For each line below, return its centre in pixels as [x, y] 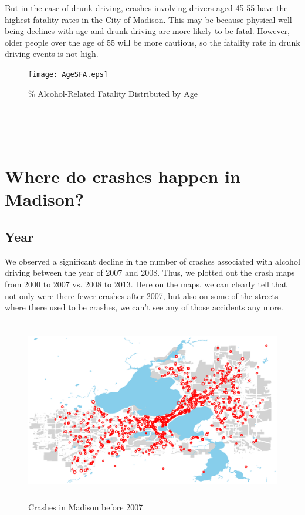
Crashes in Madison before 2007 [86, 506]
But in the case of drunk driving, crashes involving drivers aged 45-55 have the [146, 8]
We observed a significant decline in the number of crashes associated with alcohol [152, 261]
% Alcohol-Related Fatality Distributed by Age [113, 93]
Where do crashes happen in [123, 176]
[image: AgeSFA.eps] [68, 74]
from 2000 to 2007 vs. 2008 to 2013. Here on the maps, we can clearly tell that [146, 284]
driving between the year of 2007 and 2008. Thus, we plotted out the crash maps [150, 272]
